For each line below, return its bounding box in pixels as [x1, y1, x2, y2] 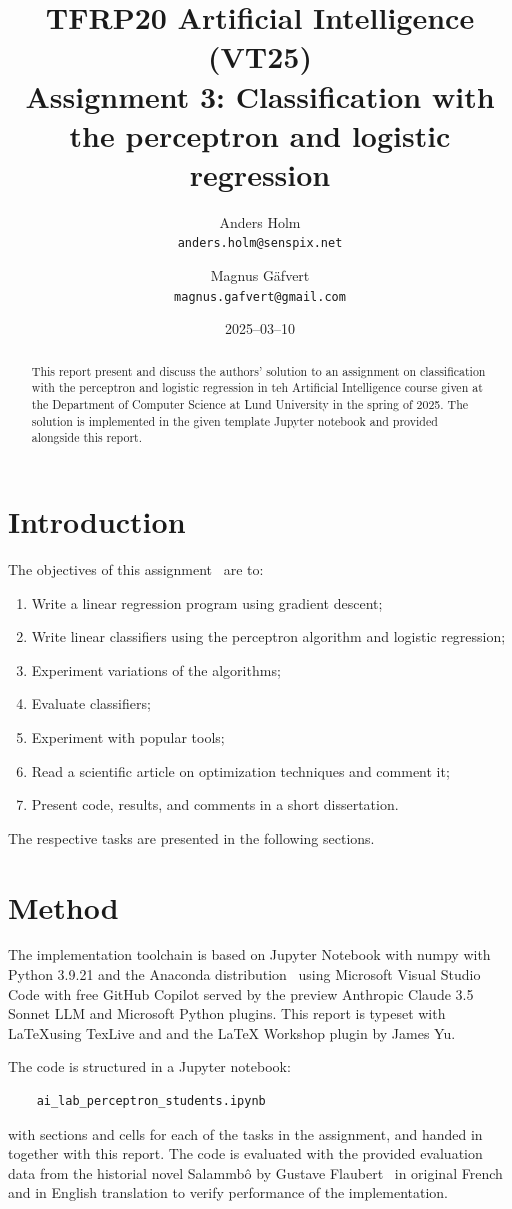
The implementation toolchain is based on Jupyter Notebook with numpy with [8, 944, 491, 965]
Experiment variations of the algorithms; [31, 659, 281, 680]
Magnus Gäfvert [210, 265, 310, 286]
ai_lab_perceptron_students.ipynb [36, 1094, 266, 1109]
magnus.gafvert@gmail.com [174, 289, 346, 304]
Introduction [8, 501, 186, 542]
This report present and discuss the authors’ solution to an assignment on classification [31, 362, 486, 379]
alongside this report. [31, 429, 142, 446]
